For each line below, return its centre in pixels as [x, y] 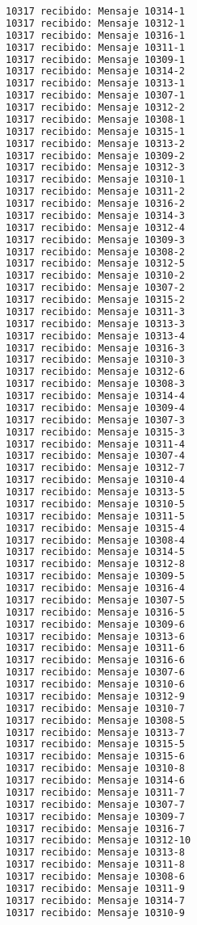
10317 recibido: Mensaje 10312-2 [95, 107]
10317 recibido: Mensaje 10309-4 [95, 408]
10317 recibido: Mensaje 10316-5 [95, 612]
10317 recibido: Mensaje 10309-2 [95, 156]
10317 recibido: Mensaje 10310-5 [95, 504]
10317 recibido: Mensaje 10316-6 [95, 660]
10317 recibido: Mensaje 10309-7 [95, 816]
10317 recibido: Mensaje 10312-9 [95, 696]
